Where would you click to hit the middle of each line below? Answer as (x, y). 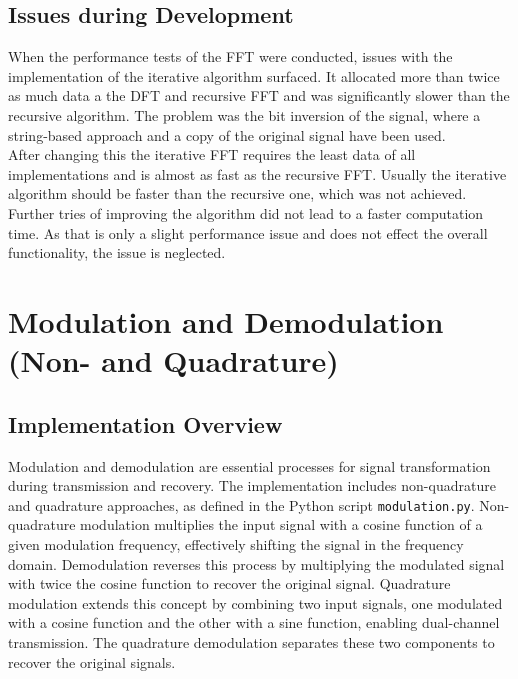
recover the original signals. (92, 661)
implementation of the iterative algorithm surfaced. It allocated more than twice (254, 75)
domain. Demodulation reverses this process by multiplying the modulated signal (256, 563)
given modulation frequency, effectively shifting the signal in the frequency (236, 543)
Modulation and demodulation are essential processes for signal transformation (249, 465)
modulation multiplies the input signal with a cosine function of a (281, 524)
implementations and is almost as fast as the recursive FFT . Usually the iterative (257, 173)
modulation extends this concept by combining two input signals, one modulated (255, 602)
